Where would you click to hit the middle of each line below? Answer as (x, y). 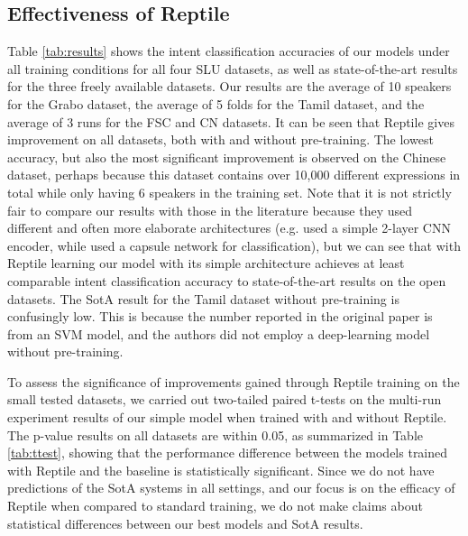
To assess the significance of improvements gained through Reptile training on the (234, 381)
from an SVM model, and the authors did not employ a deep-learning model (219, 333)
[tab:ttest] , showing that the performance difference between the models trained (228, 453)
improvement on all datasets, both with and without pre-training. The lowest (220, 139)
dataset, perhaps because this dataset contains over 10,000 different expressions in (234, 175)
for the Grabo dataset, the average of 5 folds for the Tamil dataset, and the (216, 103)
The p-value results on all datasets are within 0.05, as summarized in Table (215, 434)
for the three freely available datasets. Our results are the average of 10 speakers (229, 86)
